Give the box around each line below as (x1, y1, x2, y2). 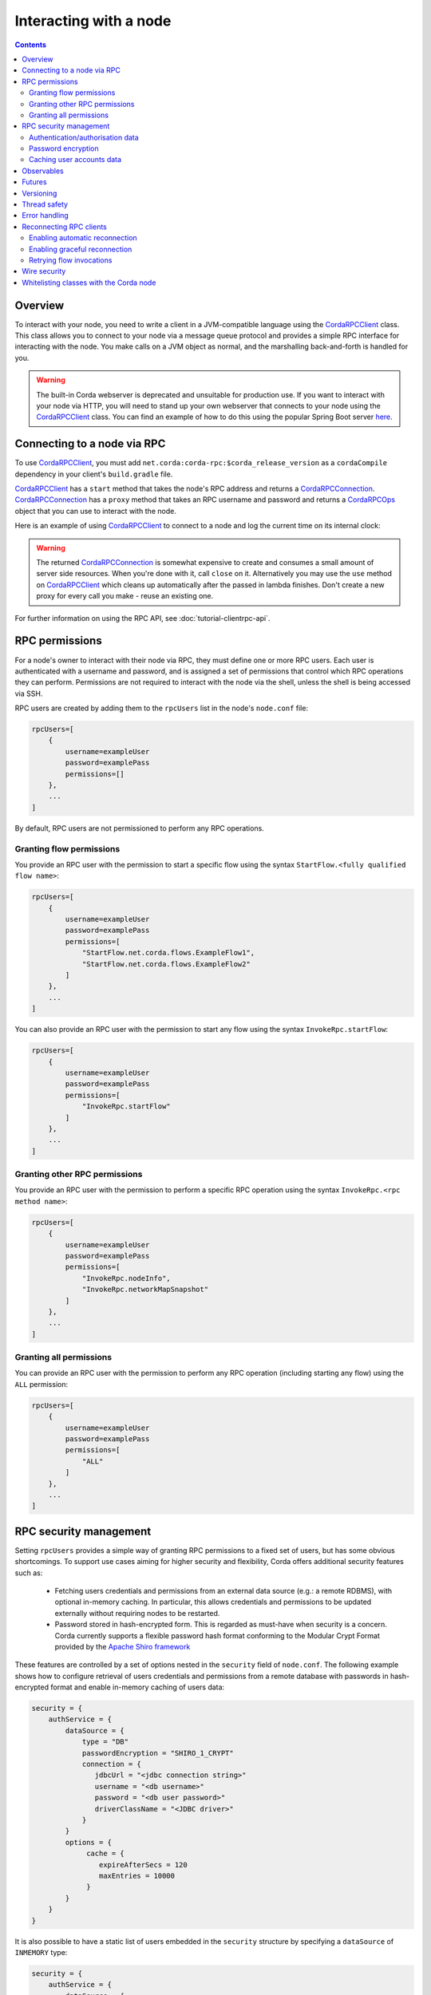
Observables (22, 166, 64, 176)
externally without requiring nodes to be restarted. (54, 1608, 220, 1618)
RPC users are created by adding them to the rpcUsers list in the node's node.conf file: (14, 703, 309, 713)
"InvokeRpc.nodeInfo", (81, 1274, 171, 1282)
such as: (14, 1568, 43, 1578)
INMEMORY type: (14, 1947, 68, 1957)
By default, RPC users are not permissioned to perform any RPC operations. (14, 823, 265, 833)
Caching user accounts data (29, 155, 122, 164)
